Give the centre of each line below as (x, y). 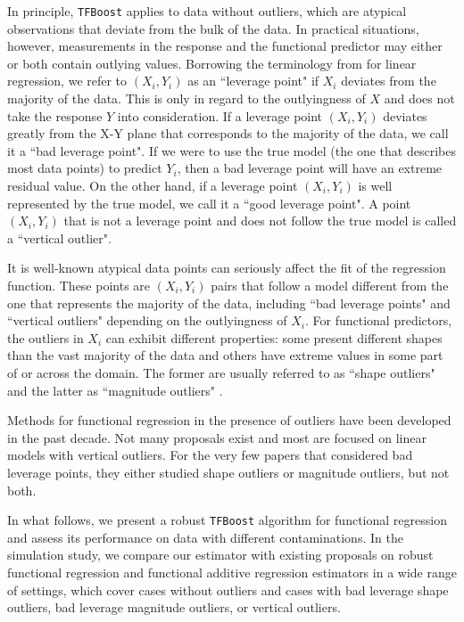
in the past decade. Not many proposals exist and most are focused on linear (217, 437)
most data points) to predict (85, 168)
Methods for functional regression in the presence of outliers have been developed (229, 420)
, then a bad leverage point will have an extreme (310, 168)
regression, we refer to (67, 81)
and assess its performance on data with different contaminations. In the (205, 537)
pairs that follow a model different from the (330, 285)
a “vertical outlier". (59, 237)
